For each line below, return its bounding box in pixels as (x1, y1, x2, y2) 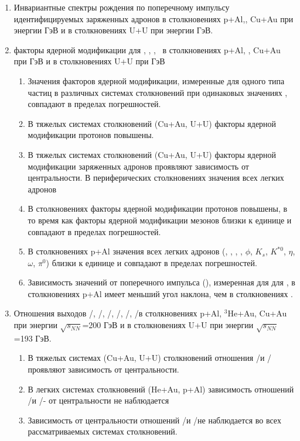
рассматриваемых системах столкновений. (28, 425, 178, 437)
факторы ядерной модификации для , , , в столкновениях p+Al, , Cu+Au (13, 43, 281, 56)
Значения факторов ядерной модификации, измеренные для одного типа (28, 74, 285, 87)
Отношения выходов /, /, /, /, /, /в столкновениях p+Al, (13, 307, 222, 319)
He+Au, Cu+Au (227, 307, 287, 319)
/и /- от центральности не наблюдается (28, 394, 169, 406)
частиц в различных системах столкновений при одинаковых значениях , (28, 86, 288, 98)
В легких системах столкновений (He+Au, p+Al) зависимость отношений (28, 383, 294, 395)
